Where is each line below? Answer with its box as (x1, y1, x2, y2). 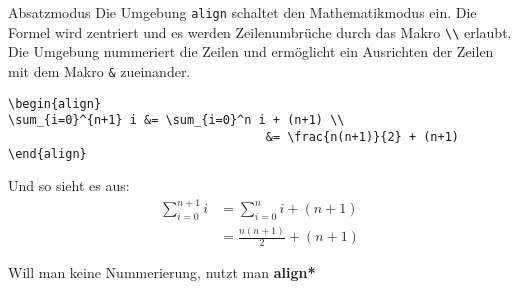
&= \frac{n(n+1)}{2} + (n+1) (265, 129, 460, 144)
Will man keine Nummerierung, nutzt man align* (8, 262, 316, 283)
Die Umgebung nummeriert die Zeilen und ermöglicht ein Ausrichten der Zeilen (8, 41, 494, 62)
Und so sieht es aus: (8, 175, 130, 196)
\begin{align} (8, 96, 102, 111)
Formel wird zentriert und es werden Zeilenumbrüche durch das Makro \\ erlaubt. (8, 21, 512, 42)
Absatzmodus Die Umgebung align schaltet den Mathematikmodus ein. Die (8, 2, 477, 22)
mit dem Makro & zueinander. (8, 60, 191, 81)
